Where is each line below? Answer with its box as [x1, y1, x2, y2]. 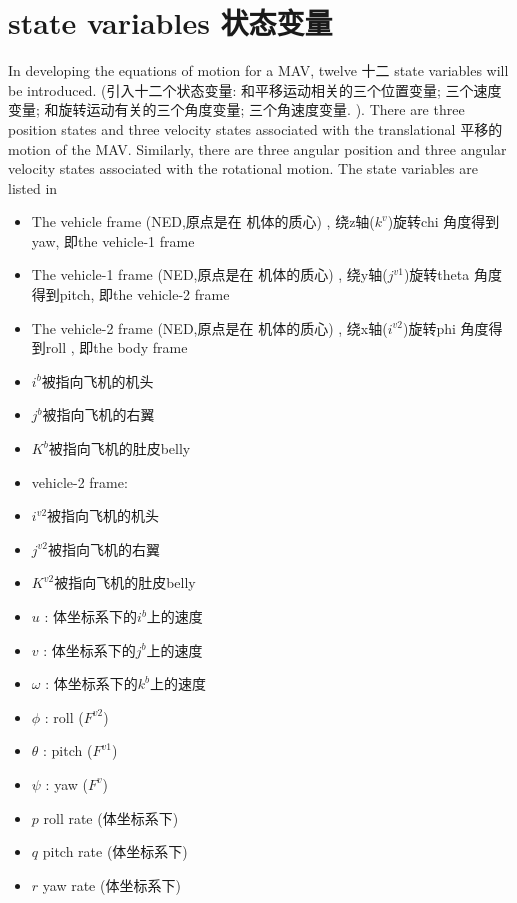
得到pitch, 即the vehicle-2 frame [31, 284, 230, 305]
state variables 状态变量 [8, 2, 333, 43]
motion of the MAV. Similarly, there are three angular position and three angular [8, 138, 507, 159]
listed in [8, 177, 58, 198]
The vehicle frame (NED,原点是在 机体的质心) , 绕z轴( [31, 211, 375, 232]
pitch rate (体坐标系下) [42, 841, 188, 862]
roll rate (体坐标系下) [43, 807, 179, 828]
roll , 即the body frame [45, 337, 188, 358]
